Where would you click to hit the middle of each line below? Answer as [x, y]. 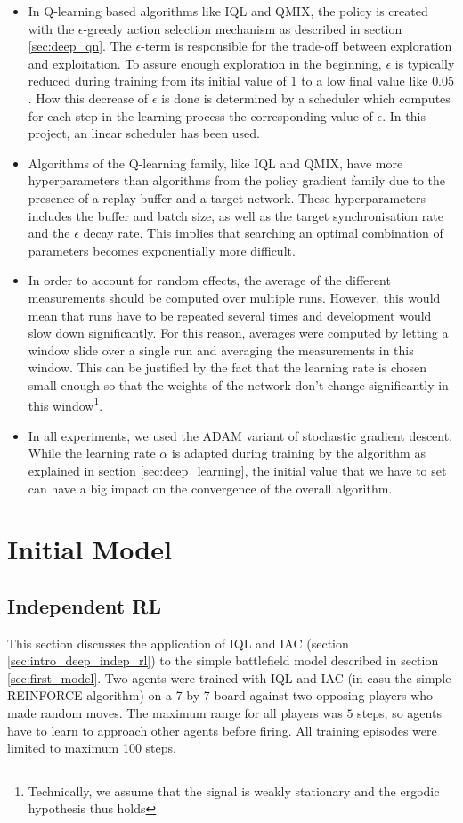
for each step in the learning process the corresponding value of [200, 115]
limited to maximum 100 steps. [92, 748]
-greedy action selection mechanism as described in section [243, 28]
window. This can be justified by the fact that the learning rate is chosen [227, 367]
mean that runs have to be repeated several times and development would [230, 315]
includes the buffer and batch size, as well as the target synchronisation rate [236, 215]
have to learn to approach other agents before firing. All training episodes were [222, 730]
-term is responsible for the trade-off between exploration [296, 46]
